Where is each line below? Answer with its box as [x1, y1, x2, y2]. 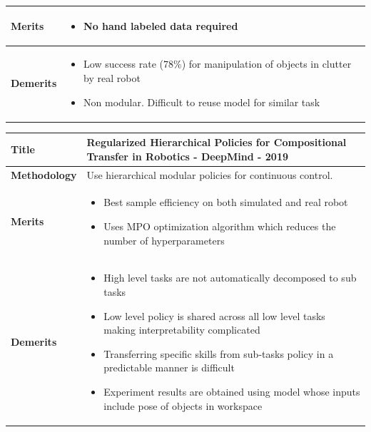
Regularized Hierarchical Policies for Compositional [86, 135, 347, 150]
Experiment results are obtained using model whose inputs [103, 384, 360, 398]
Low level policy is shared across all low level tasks [103, 308, 325, 323]
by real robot [83, 70, 141, 85]
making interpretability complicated [103, 322, 260, 337]
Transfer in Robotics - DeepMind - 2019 [86, 148, 289, 163]
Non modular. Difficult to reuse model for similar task [83, 94, 320, 109]
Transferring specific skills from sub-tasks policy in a [103, 346, 334, 361]
